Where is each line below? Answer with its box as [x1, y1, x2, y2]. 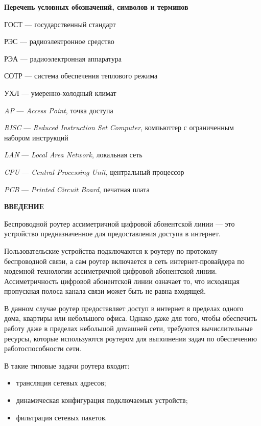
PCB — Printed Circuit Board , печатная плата [4, 184, 150, 194]
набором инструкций [4, 132, 68, 143]
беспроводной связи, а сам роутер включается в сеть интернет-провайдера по [4, 255, 245, 266]
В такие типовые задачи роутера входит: [4, 360, 130, 371]
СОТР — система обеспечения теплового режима [4, 70, 158, 81]
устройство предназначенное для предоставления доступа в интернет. [4, 228, 221, 239]
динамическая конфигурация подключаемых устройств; [16, 395, 188, 405]
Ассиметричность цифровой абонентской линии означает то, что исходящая [4, 275, 240, 286]
